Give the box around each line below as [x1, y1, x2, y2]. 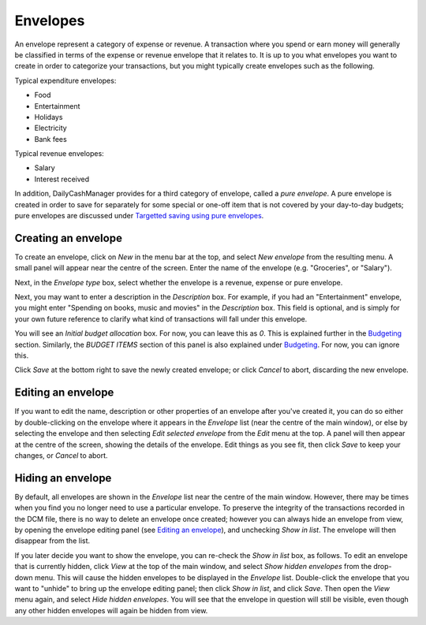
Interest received [34, 174, 90, 184]
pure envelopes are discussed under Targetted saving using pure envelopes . [14, 211, 264, 221]
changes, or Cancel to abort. [14, 450, 108, 460]
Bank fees [34, 134, 67, 143]
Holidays [34, 112, 63, 121]
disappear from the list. [14, 536, 91, 545]
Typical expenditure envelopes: [14, 76, 117, 85]
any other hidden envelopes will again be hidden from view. [14, 605, 208, 615]
